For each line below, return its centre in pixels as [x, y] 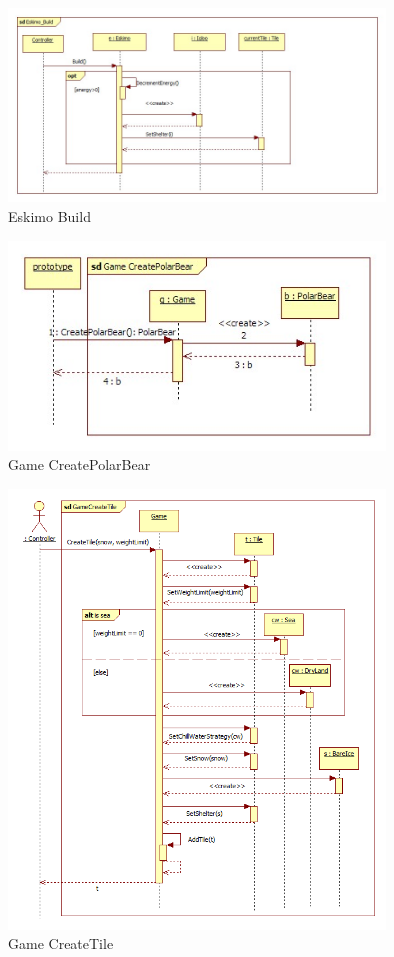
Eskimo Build [49, 215]
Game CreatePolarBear [79, 464]
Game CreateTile [61, 943]
